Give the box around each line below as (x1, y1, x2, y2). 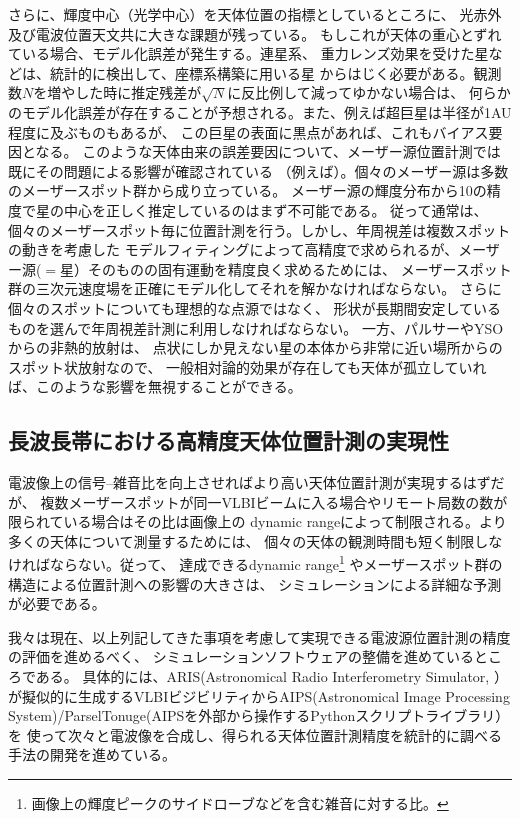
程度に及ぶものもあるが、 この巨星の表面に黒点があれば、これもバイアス (8, 121, 489, 142)
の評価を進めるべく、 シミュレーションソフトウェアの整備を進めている (8, 646, 475, 667)
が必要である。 (8, 593, 106, 614)
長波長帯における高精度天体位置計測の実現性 (8, 425, 449, 456)
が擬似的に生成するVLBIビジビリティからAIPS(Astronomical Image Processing (8, 685, 510, 706)
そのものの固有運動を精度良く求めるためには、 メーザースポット (88, 258, 512, 279)
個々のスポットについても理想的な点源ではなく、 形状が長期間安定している (8, 297, 502, 318)
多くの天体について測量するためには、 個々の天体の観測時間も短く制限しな (8, 530, 503, 551)
